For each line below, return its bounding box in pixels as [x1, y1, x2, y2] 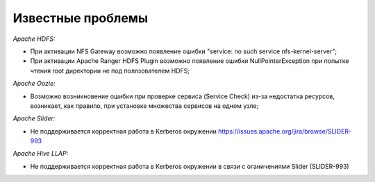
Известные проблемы [12, 10, 149, 26]
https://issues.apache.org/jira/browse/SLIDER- [217, 127, 352, 135]
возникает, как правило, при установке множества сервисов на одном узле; [30, 101, 259, 110]
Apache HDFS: [12, 35, 56, 43]
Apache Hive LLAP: [12, 149, 69, 158]
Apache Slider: [12, 114, 56, 122]
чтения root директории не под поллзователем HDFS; [30, 66, 190, 75]
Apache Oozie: [12, 80, 56, 88]
